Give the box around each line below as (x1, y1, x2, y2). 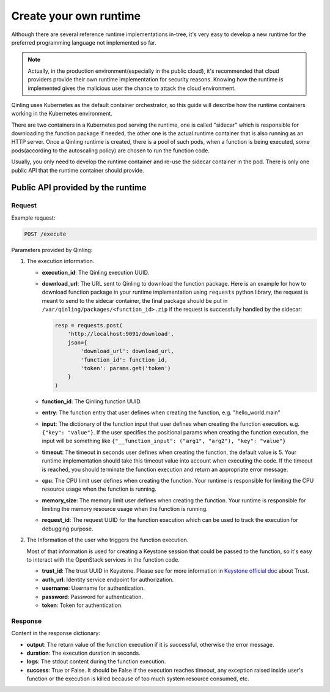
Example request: (11, 214, 56, 221)
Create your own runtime (11, 9, 141, 23)
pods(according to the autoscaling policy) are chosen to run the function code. (11, 147, 210, 154)
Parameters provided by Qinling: (11, 246, 93, 253)
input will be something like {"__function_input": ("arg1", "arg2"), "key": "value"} (42, 437, 286, 445)
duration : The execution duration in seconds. (26, 649, 141, 657)
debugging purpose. (42, 525, 94, 532)
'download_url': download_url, (80, 348, 174, 355)
